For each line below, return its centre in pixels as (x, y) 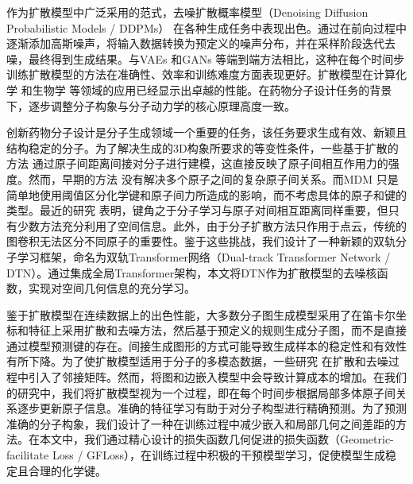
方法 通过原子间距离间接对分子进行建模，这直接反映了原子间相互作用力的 (197, 163)
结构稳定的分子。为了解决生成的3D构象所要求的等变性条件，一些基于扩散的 (203, 147)
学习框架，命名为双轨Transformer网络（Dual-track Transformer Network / (204, 256)
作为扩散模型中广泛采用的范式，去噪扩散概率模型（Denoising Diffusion (187, 12)
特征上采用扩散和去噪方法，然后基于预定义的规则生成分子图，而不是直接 (217, 330)
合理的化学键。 (67, 470)
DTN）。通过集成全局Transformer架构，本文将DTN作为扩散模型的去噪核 (192, 272)
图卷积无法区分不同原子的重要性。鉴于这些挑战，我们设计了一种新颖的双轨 (201, 241)
